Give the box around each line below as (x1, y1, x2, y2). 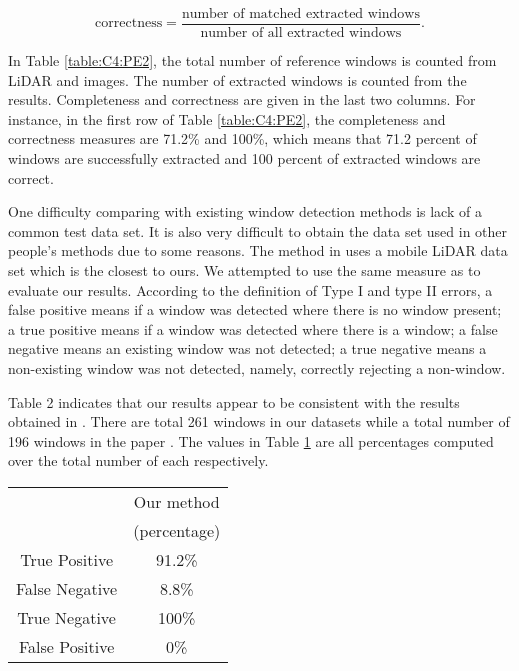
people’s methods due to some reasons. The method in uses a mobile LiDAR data (8, 240, 508, 261)
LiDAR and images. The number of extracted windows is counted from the (8, 69, 467, 90)
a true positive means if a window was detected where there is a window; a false (8, 318, 498, 339)
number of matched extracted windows (181, 7, 420, 21)
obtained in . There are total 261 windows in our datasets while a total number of (8, 411, 510, 432)
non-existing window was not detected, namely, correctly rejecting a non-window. (8, 357, 506, 378)
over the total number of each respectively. (8, 450, 269, 471)
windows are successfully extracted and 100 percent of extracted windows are (8, 148, 481, 169)
